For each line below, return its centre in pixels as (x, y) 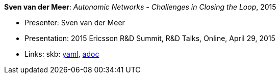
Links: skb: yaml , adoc (62, 54)
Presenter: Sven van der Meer (75, 23)
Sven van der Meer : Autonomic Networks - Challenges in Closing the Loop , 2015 (140, 7)
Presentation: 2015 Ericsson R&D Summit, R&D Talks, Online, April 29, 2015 (150, 38)
